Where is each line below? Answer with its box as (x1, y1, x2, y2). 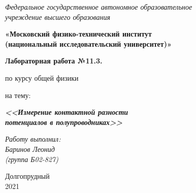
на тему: (5, 89, 31, 100)
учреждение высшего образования (5, 11, 111, 22)
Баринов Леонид (5, 143, 55, 154)
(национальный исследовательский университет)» (5, 38, 172, 49)
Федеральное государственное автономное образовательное (5, 2, 192, 12)
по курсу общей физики (5, 72, 79, 83)
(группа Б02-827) (5, 153, 58, 164)
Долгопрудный (5, 171, 50, 181)
